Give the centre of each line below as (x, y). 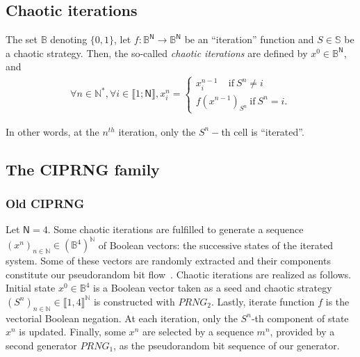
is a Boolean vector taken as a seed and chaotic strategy (213, 288)
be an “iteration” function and (249, 39)
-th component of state (300, 318)
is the (337, 301)
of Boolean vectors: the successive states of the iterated (216, 245)
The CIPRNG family (83, 169)
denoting (69, 39)
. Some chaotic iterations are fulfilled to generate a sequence (175, 229)
